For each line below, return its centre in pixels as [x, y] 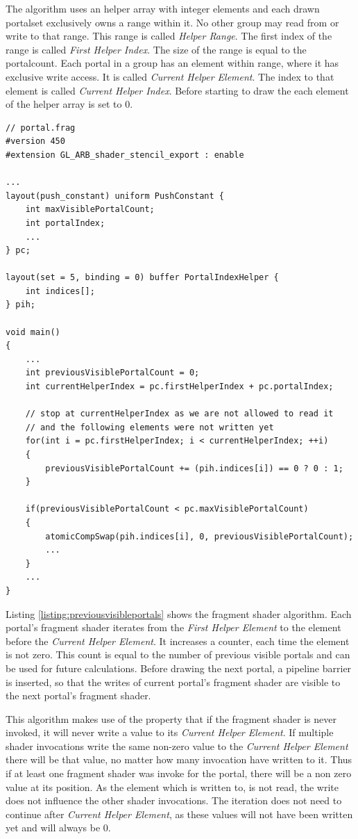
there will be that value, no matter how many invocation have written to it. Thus [179, 759]
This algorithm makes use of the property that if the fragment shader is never [171, 718]
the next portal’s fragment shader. [78, 695]
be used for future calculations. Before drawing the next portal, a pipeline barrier [179, 668]
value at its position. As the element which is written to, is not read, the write [172, 787]
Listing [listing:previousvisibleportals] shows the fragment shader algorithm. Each [179, 613]
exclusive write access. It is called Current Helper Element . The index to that [170, 76]
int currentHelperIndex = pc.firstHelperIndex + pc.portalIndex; [179, 387]
